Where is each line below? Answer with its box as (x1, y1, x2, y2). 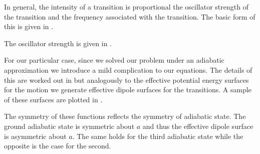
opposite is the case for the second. (4, 140, 111, 151)
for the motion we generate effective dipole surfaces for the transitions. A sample (4, 84, 252, 95)
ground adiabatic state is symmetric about (4, 120, 135, 131)
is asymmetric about (4, 130, 67, 141)
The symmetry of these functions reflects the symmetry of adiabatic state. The (4, 111, 246, 121)
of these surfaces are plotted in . (4, 94, 103, 104)
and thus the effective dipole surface (142, 120, 253, 131)
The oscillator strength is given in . (4, 38, 112, 48)
